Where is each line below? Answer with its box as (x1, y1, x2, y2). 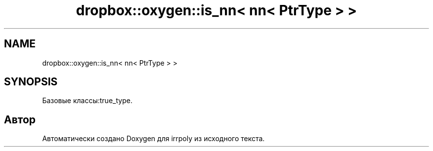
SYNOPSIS (4, 75, 58, 88)
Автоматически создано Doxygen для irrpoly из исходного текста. (42, 134, 265, 143)
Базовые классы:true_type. (42, 96, 132, 105)
